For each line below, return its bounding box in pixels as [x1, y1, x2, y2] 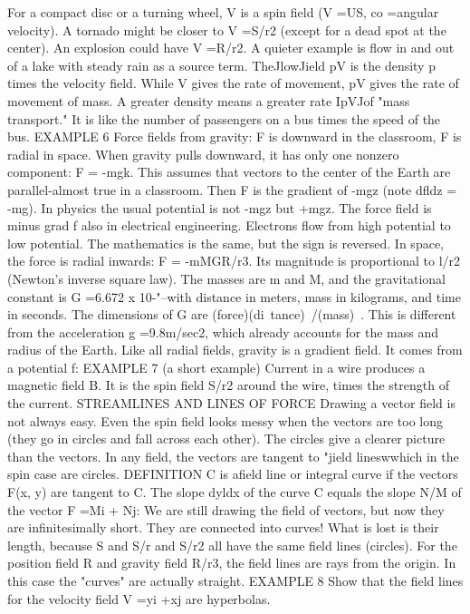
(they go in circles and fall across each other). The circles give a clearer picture [7, 429, 446, 448]
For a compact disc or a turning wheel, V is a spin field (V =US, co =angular [7, 3, 439, 21]
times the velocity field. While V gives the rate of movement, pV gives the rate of [7, 73, 459, 93]
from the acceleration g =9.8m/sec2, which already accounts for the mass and [7, 322, 439, 341]
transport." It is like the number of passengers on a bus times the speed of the [7, 109, 441, 128]
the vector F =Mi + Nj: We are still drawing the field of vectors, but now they [7, 500, 445, 519]
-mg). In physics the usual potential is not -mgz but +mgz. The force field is [7, 198, 432, 217]
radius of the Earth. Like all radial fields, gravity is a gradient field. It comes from [7, 340, 463, 359]
